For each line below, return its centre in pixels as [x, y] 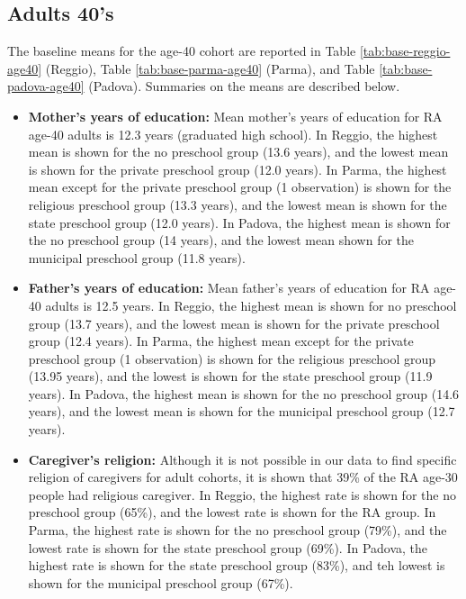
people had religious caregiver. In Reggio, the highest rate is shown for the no [242, 494]
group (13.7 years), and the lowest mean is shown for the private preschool [234, 323]
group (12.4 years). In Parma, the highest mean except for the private [221, 341]
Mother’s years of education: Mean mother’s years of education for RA [235, 116]
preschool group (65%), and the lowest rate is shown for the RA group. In [232, 512]
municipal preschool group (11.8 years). [137, 257]
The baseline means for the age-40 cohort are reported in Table [182, 51]
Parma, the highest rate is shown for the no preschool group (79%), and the [237, 530]
